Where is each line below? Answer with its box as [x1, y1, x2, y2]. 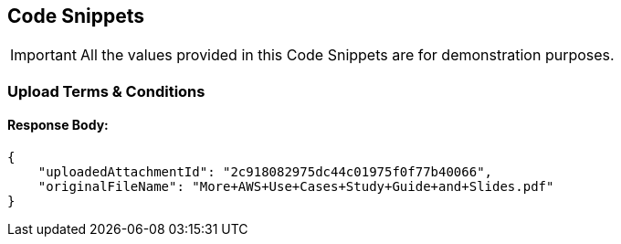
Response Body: [7, 117, 109, 133]
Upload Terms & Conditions [7, 81, 205, 101]
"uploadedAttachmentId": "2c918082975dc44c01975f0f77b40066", [37, 164, 493, 180]
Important [10, 46, 77, 65]
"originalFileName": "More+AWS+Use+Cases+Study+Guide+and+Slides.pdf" [37, 179, 554, 195]
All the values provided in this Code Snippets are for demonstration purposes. [79, 46, 615, 65]
